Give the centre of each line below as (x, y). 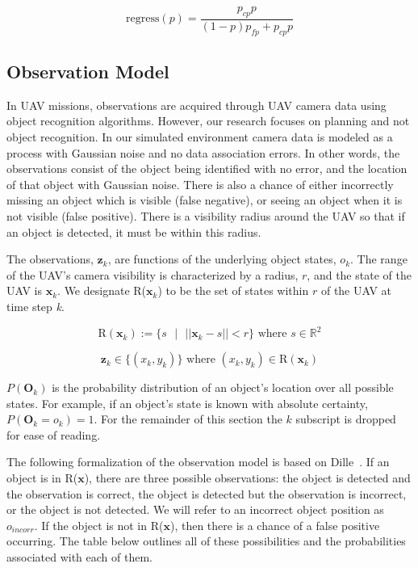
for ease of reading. (54, 434)
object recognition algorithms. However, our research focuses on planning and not (208, 121)
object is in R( (42, 478)
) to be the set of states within (233, 290)
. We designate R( (102, 290)
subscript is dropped (346, 419)
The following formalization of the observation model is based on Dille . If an (198, 462)
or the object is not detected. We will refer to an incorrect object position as (195, 509)
